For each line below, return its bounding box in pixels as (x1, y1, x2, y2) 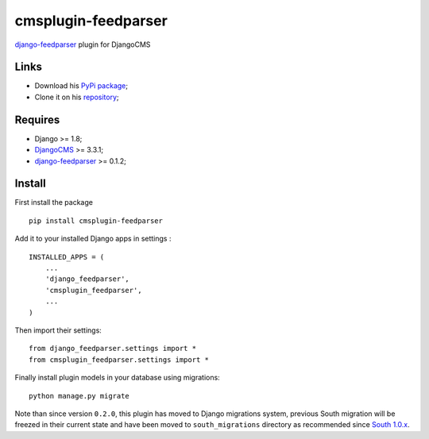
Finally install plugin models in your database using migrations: (14, 373, 220, 383)
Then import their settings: (14, 325, 102, 335)
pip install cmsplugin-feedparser (29, 216, 163, 225)
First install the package (14, 198, 93, 207)
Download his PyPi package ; (34, 81, 129, 90)
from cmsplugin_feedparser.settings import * (29, 355, 210, 364)
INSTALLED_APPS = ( (29, 252, 105, 261)
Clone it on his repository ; (34, 92, 119, 102)
